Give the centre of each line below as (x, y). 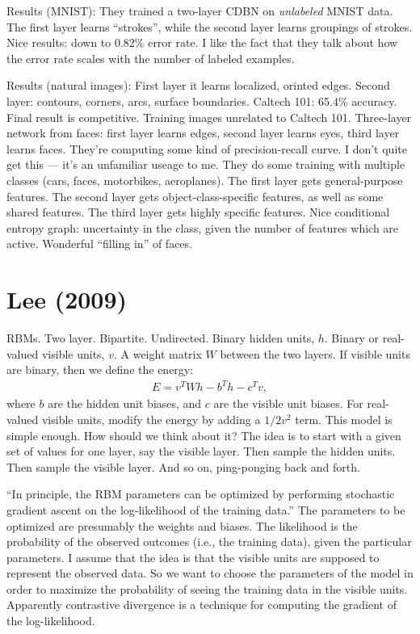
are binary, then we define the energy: (100, 369)
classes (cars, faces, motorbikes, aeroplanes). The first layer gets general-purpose (205, 180)
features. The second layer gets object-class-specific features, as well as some (195, 196)
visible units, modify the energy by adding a (151, 419)
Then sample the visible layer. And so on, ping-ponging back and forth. (183, 466)
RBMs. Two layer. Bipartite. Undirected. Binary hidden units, (161, 338)
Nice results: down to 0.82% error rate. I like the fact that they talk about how (202, 42)
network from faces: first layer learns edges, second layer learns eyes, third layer (203, 133)
